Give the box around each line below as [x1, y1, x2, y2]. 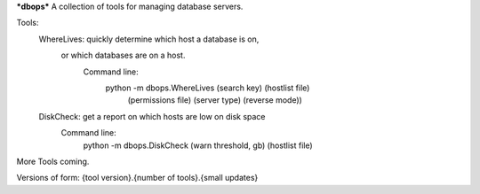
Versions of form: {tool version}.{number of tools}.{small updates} [16, 173, 259, 183]
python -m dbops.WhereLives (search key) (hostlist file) [105, 82, 310, 93]
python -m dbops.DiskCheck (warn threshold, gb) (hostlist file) [83, 140, 313, 151]
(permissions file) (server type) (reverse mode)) [127, 95, 302, 105]
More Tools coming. [16, 156, 90, 167]
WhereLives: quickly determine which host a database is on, [38, 34, 260, 44]
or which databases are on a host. [60, 50, 186, 61]
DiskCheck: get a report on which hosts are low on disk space [38, 111, 266, 121]
